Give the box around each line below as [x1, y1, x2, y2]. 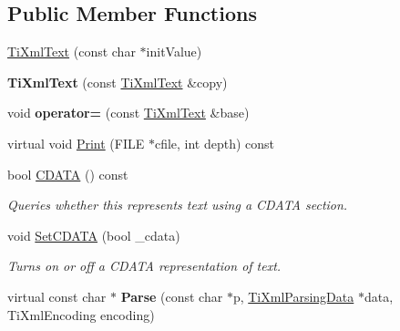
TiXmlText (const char [7, 42, 136, 61]
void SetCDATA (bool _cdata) [7, 225, 180, 244]
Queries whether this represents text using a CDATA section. [7, 195, 348, 214]
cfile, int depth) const [154, 133, 275, 152]
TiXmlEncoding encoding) [7, 305, 155, 324]
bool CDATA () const [7, 164, 128, 183]
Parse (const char [120, 286, 223, 305]
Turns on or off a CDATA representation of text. [7, 256, 282, 275]
